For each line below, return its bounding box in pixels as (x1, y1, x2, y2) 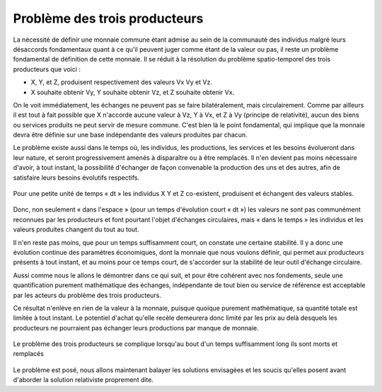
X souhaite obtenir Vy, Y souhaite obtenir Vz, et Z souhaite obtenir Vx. (30, 88, 235, 96)
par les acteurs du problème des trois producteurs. (13, 291, 162, 299)
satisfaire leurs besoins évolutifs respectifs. (13, 173, 140, 182)
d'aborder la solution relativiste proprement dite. (13, 376, 154, 384)
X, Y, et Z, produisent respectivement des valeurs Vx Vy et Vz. (30, 78, 212, 86)
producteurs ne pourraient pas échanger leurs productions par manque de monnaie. (13, 323, 260, 332)
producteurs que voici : (13, 64, 81, 74)
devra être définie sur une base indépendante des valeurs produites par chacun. (13, 131, 248, 139)
